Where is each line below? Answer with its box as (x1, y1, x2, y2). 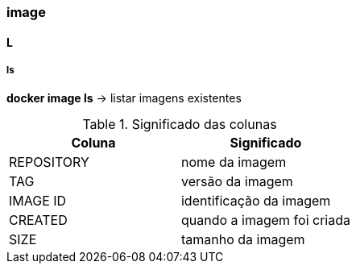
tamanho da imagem (180, 231, 305, 248)
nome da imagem (180, 154, 287, 171)
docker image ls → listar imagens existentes (6, 91, 242, 106)
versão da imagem (180, 173, 293, 190)
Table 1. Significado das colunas (82, 116, 277, 133)
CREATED (9, 212, 68, 229)
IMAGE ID (9, 193, 67, 210)
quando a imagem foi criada (180, 212, 350, 229)
